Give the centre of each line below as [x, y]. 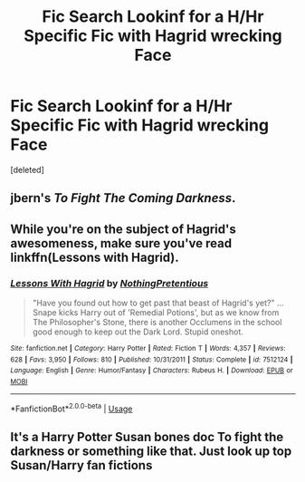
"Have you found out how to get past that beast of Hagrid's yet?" [153, 303]
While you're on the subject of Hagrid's [123, 229]
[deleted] [27, 169]
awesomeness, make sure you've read [121, 243]
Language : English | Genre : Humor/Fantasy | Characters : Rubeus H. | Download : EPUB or [152, 371]
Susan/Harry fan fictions [81, 465]
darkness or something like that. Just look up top [151, 452]
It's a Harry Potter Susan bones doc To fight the [147, 437]
